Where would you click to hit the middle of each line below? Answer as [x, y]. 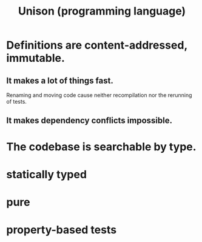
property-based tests [62, 230]
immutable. [36, 58]
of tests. [17, 102]
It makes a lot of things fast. [60, 80]
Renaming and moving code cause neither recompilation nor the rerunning [99, 95]
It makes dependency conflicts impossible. [89, 120]
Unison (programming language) [102, 11]
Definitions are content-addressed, [97, 45]
